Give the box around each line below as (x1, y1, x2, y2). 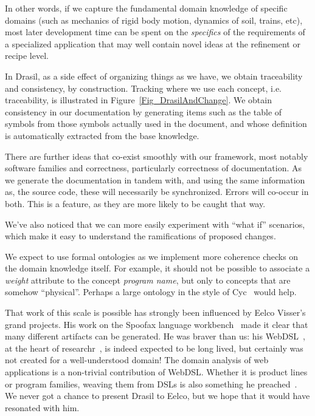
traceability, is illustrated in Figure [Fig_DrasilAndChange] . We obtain (5, 94, 272, 106)
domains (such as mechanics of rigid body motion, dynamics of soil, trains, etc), (5, 13, 303, 26)
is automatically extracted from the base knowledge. (5, 129, 199, 142)
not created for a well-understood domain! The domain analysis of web (5, 353, 269, 366)
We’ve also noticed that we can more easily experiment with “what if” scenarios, (5, 217, 305, 230)
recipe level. (5, 49, 49, 62)
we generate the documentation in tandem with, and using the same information (5, 173, 305, 186)
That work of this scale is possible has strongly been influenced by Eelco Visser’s (5, 306, 306, 319)
